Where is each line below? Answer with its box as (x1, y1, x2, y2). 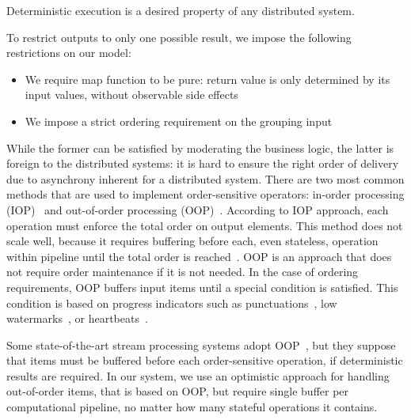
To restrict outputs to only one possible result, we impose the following (6, 28, 352, 45)
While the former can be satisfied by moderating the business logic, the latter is (6, 139, 394, 156)
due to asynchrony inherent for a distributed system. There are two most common (6, 170, 405, 187)
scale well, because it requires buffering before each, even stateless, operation (6, 233, 379, 249)
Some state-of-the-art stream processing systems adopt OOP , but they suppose (6, 336, 396, 353)
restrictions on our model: (6, 44, 131, 61)
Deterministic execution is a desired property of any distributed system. (6, 2, 355, 18)
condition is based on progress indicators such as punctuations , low (6, 294, 337, 311)
